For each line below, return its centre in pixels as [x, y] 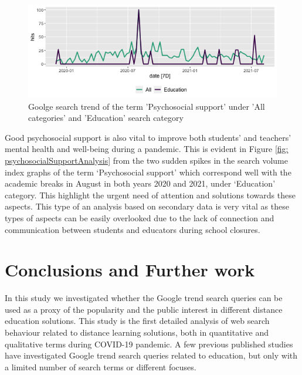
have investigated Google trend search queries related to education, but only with [151, 355]
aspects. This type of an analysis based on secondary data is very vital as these [147, 206]
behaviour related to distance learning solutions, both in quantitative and [137, 332]
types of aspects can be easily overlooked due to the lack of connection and [140, 217]
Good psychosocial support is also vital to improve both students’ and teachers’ [148, 137]
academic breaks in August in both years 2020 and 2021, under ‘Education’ [140, 183]
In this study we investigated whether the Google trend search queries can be [144, 298]
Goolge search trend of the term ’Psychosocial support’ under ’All [147, 106]
